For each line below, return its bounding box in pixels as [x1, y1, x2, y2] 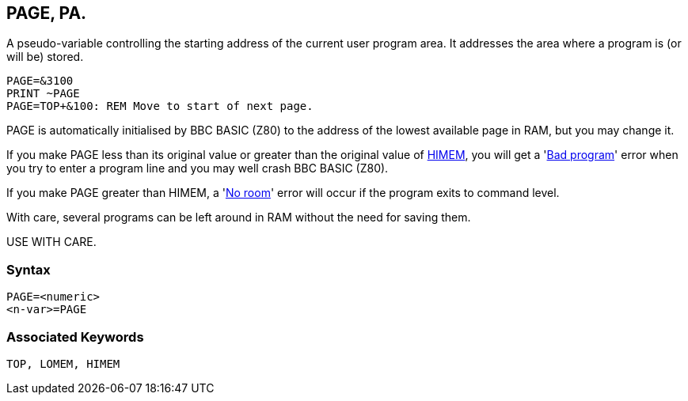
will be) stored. [6, 50, 84, 64]
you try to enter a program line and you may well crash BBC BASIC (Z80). [6, 161, 389, 176]
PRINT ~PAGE [6, 87, 80, 100]
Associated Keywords [6, 328, 144, 345]
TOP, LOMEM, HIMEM [6, 357, 120, 370]
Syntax [6, 261, 51, 278]
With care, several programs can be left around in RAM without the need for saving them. [6, 210, 471, 225]
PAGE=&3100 [6, 74, 74, 88]
